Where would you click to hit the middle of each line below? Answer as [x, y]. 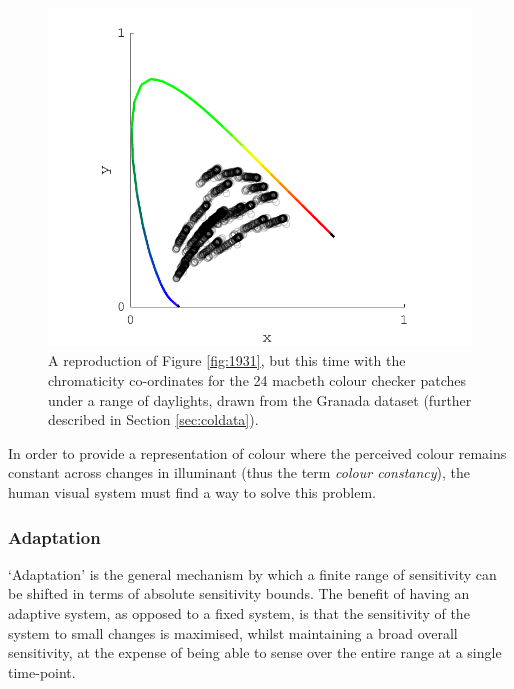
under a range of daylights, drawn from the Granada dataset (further [260, 399]
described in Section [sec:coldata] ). [153, 419]
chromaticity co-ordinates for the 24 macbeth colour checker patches [257, 380]
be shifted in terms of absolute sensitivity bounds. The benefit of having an [239, 593]
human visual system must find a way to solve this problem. [192, 492]
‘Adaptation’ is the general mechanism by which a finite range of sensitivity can [252, 573]
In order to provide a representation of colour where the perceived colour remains [257, 452]
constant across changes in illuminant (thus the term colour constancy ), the [239, 472]
